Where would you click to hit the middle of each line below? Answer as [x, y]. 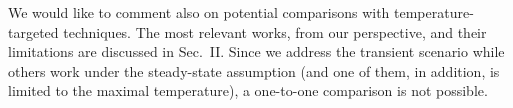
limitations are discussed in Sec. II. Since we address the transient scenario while [256, 51]
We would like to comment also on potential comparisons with [199, 12]
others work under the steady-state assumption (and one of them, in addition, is [254, 70]
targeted [33, 31]
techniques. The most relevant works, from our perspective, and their [275, 31]
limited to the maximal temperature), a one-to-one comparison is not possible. [248, 90]
